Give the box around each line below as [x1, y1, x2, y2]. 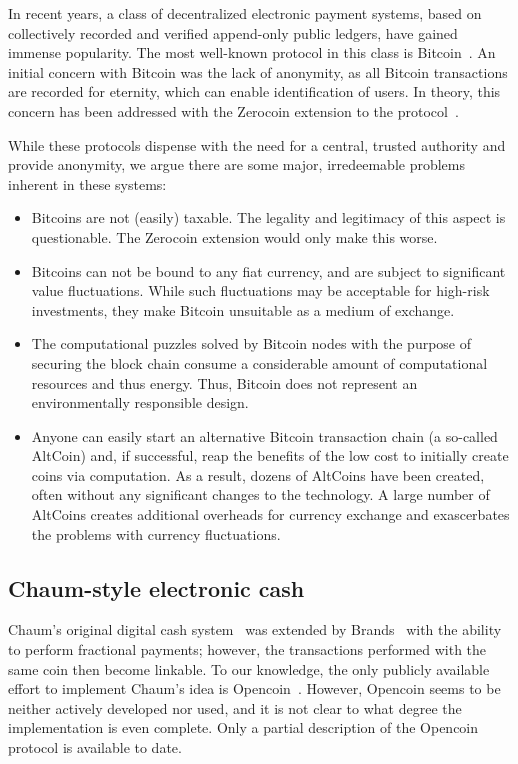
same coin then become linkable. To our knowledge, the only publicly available [8, 658, 490, 679]
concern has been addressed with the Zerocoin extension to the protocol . [8, 100, 459, 121]
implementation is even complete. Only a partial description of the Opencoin [8, 717, 479, 738]
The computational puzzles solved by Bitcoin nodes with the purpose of [31, 333, 472, 354]
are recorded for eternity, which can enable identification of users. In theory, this [8, 81, 501, 102]
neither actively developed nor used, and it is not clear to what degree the [8, 697, 462, 718]
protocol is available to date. [8, 737, 182, 758]
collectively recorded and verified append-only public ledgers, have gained [8, 22, 458, 43]
